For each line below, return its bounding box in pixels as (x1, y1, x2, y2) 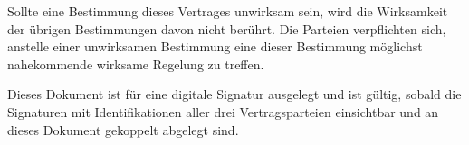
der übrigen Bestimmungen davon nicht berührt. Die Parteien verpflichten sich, (7, 19, 446, 38)
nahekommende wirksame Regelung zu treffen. (7, 54, 264, 73)
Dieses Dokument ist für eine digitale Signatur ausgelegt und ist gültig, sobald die (7, 85, 462, 104)
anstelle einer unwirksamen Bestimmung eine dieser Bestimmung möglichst (7, 37, 423, 56)
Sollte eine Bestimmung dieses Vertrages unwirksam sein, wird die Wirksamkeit (7, 2, 448, 20)
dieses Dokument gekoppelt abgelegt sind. (7, 120, 239, 139)
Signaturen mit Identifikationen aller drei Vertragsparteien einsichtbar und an (7, 102, 439, 121)
